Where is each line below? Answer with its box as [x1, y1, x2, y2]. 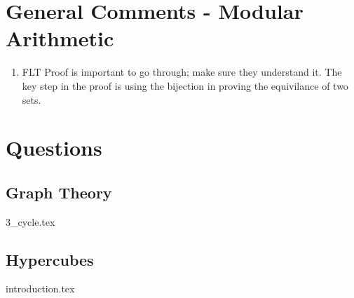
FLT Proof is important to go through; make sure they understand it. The [22, 65, 342, 79]
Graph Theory [6, 181, 112, 203]
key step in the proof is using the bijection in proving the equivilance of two [22, 78, 348, 93]
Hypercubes [6, 248, 94, 270]
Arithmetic [6, 24, 114, 53]
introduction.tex [6, 281, 75, 296]
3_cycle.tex [6, 214, 55, 229]
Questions [6, 133, 102, 162]
